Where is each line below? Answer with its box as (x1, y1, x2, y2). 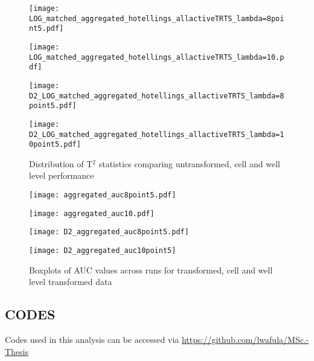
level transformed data (29, 275, 112, 288)
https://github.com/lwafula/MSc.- (181, 333, 309, 346)
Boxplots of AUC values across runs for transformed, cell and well (29, 263, 273, 276)
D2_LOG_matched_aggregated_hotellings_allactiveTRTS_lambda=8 (29, 91, 284, 100)
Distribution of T (29, 157, 93, 170)
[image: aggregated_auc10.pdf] (29, 209, 155, 218)
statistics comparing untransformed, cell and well (98, 157, 280, 170)
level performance (29, 169, 94, 182)
